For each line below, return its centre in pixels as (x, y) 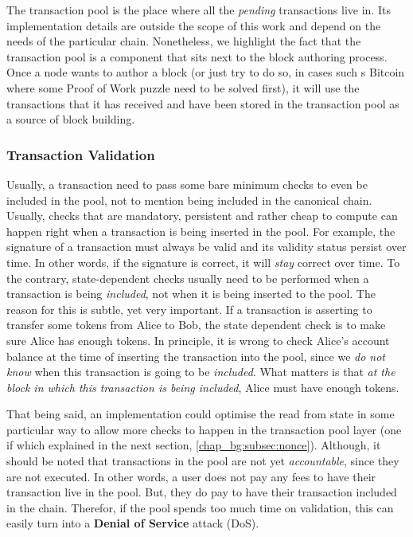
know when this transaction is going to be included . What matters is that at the (201, 372)
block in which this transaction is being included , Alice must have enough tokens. (203, 387)
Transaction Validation (81, 154)
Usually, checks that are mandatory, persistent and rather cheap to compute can (202, 216)
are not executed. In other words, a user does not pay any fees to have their (191, 476)
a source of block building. (71, 119)
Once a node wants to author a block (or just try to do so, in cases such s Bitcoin (206, 72)
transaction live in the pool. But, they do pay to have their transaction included (202, 492)
